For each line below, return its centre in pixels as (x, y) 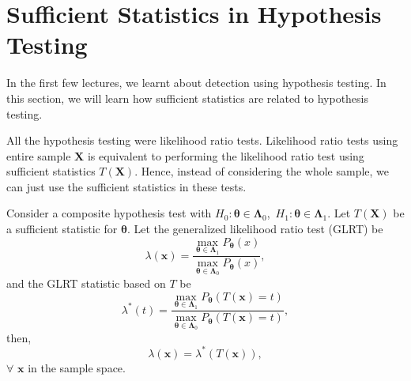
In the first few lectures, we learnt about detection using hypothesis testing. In (196, 83)
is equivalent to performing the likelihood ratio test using (226, 155)
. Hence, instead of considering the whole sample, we (262, 171)
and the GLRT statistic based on (86, 283)
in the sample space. (77, 367)
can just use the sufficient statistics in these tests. (126, 186)
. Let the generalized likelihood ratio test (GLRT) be (255, 229)
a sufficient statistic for (62, 229)
